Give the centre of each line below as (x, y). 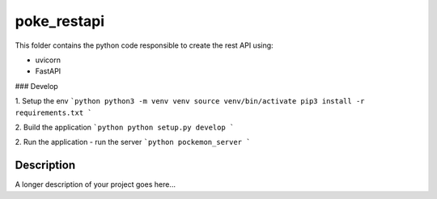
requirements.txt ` (53, 112)
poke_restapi (60, 21)
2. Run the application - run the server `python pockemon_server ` (133, 142)
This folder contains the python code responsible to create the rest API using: (144, 45)
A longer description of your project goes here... (95, 184)
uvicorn (48, 60)
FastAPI (48, 71)
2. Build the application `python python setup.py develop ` (125, 127)
